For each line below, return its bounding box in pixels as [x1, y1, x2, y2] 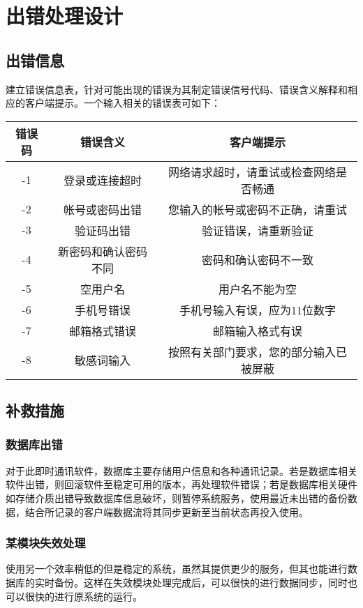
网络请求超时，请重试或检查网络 [168, 163, 336, 180]
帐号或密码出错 [63, 201, 142, 218]
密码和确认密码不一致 [201, 251, 313, 268]
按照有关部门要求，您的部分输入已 [168, 343, 347, 360]
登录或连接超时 [63, 172, 142, 188]
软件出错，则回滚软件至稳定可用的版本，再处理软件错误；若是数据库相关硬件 [6, 477, 357, 492]
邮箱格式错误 [68, 322, 136, 339]
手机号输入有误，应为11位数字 [179, 301, 336, 318]
